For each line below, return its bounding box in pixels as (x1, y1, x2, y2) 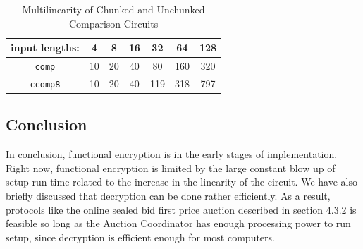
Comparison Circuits (68, 16, 159, 30)
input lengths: (11, 40, 80, 55)
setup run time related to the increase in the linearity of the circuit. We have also (6, 174, 357, 189)
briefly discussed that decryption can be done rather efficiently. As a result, (6, 188, 331, 203)
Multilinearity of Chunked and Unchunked (22, 2, 205, 16)
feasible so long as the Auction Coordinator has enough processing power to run (6, 216, 351, 231)
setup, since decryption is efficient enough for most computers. (6, 229, 275, 244)
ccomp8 (30, 79, 61, 90)
